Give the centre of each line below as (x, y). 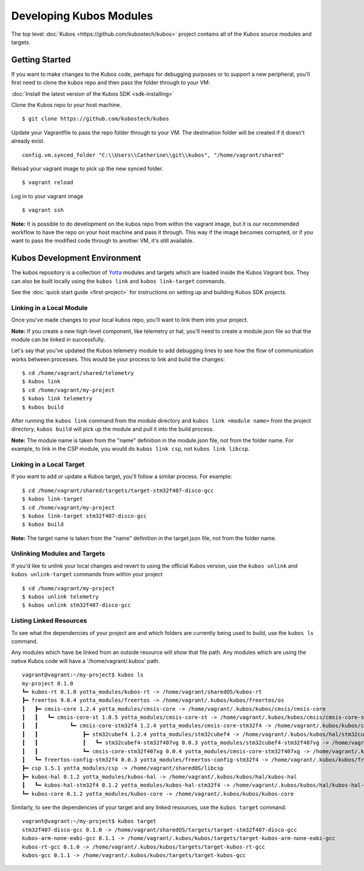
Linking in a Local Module (49, 308)
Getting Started (41, 60)
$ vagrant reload (48, 183)
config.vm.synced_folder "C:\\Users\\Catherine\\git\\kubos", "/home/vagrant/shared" (153, 155)
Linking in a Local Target (48, 464)
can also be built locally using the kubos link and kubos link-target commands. (118, 281)
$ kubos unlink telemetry (61, 597)
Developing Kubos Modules (82, 16)
